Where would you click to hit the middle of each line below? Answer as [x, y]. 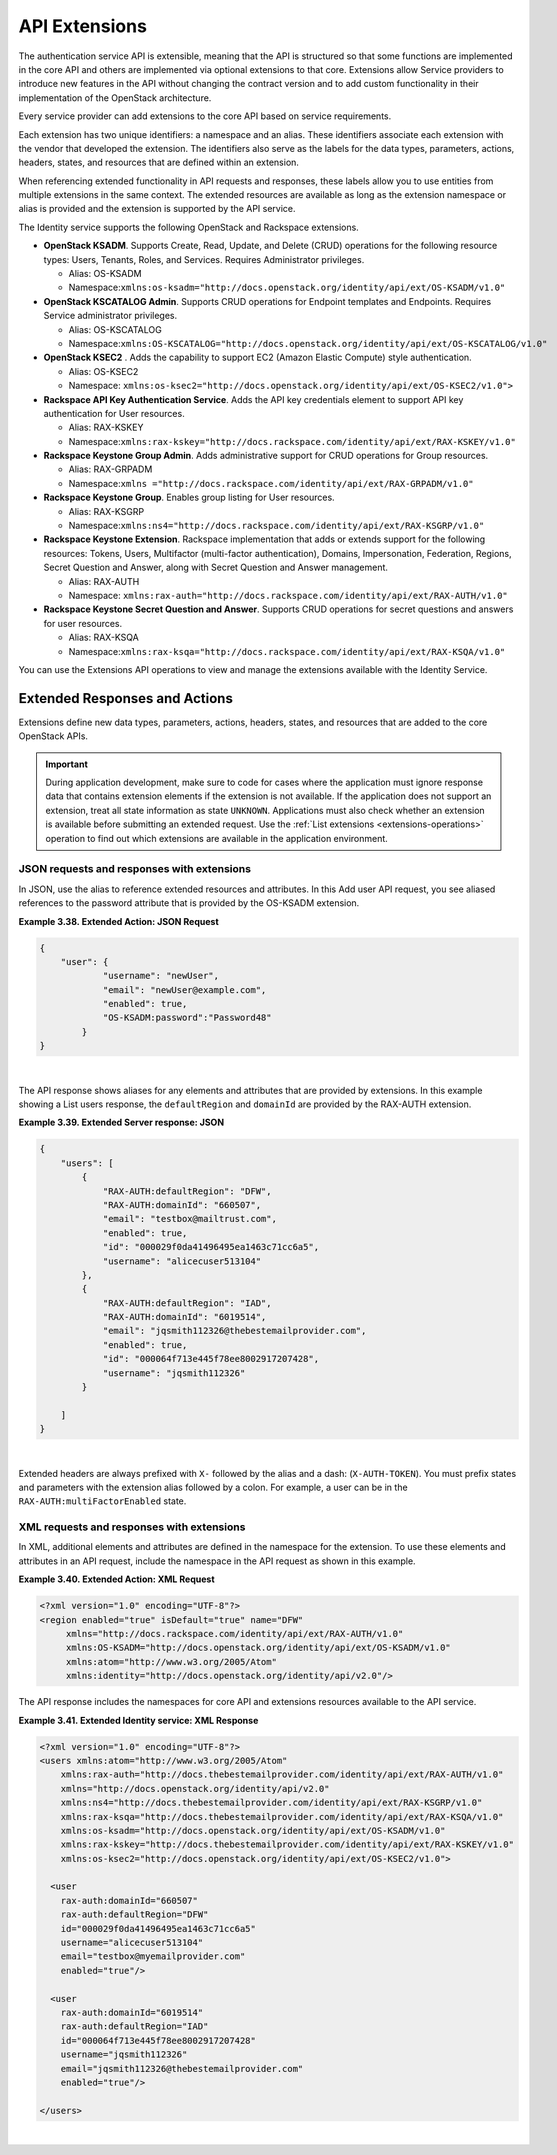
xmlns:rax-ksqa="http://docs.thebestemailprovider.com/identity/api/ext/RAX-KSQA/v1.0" [282, 1816]
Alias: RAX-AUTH [104, 581]
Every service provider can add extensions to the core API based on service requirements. [205, 116]
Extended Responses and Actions [126, 698]
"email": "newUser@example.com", [184, 989]
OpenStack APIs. [53, 736]
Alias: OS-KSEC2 [103, 371]
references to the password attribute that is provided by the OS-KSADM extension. [189, 903]
